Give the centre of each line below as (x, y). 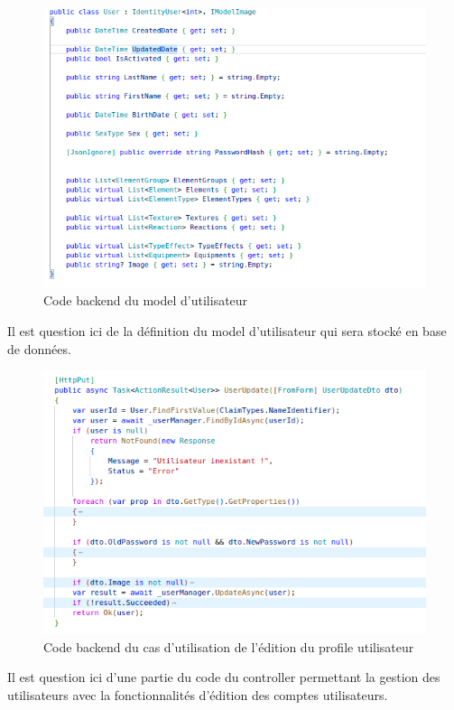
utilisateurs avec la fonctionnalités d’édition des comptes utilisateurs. (198, 694)
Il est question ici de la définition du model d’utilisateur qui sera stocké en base (227, 330)
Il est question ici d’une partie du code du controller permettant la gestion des (224, 677)
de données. (39, 348)
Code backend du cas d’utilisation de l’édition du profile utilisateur (229, 646)
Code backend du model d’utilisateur (146, 300)
